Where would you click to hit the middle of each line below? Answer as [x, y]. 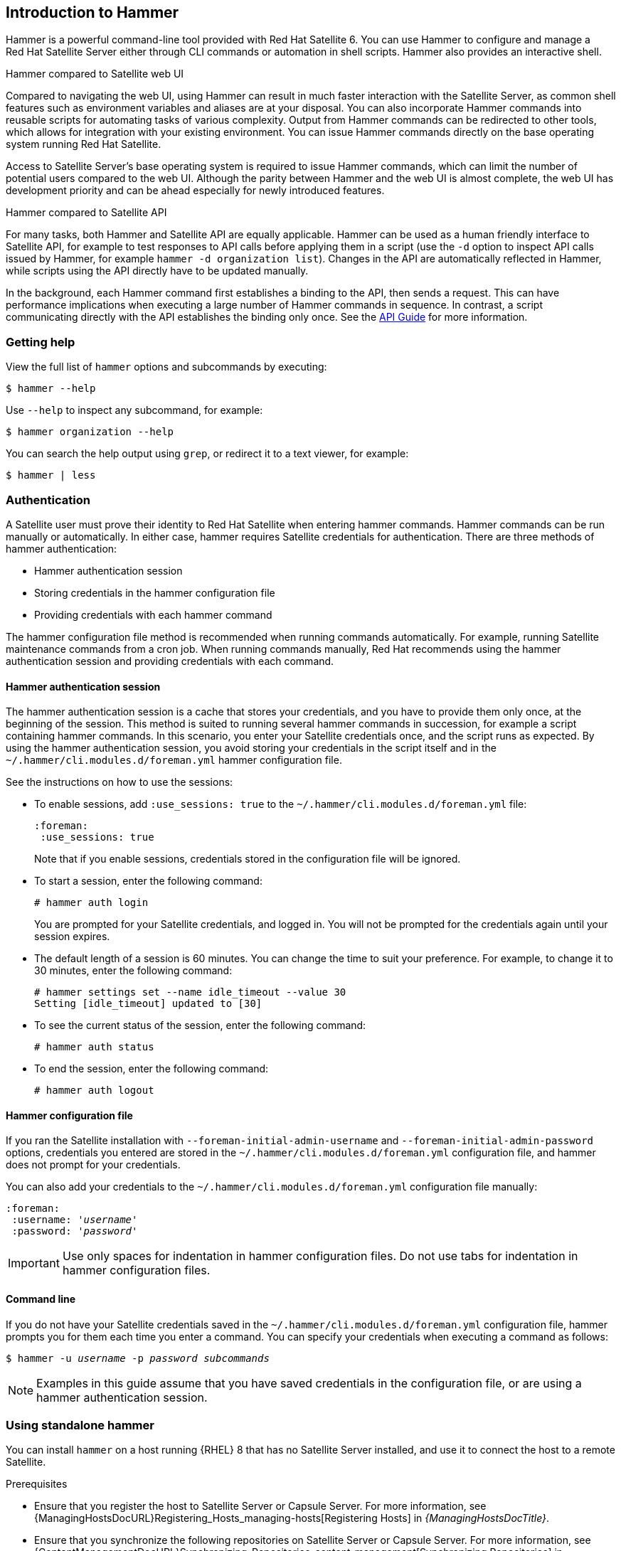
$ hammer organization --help [90, 432]
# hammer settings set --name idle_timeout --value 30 [190, 992]
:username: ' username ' [75, 1220]
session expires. [72, 937]
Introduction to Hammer [92, 12]
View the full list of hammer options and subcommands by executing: [166, 367]
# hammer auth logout [94, 1091]
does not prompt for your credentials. [93, 1165]
